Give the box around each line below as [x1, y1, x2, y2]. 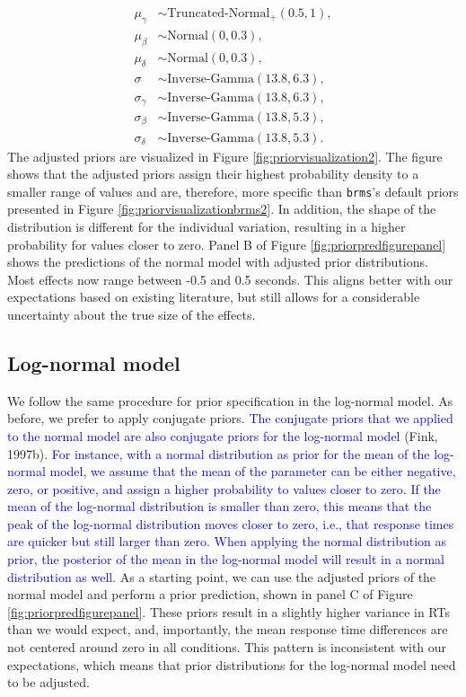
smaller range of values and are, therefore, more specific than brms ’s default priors [7, 181, 459, 200]
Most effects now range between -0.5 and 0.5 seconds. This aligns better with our [7, 269, 453, 288]
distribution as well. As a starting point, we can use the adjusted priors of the [7, 567, 436, 586]
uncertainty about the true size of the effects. [7, 304, 256, 323]
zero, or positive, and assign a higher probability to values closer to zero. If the [7, 479, 441, 498]
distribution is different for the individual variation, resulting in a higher [7, 216, 406, 235]
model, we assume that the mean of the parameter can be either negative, [49, 462, 456, 481]
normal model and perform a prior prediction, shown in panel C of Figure [7, 585, 413, 604]
